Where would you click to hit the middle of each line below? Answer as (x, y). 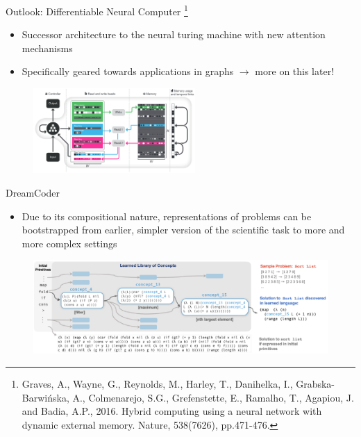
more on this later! (295, 71)
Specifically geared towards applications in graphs (128, 71)
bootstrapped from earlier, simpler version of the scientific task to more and (183, 230)
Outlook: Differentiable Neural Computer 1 (97, 10)
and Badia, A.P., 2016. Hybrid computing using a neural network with (172, 411)
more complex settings (69, 243)
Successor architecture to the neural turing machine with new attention (174, 34)
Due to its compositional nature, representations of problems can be (167, 216)
